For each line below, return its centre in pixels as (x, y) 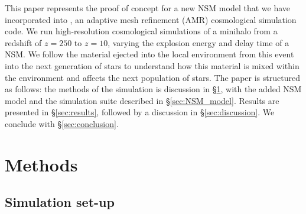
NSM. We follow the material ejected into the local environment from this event (149, 54)
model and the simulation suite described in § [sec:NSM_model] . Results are (142, 100)
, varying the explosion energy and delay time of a (198, 42)
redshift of (23, 42)
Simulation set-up (60, 202)
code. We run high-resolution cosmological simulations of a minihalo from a (141, 31)
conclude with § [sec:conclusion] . (62, 123)
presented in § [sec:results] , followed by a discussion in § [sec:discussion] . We (140, 112)
